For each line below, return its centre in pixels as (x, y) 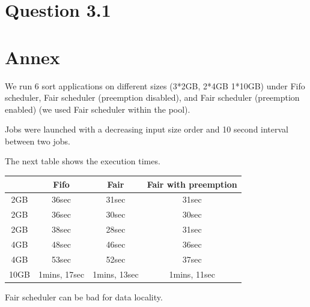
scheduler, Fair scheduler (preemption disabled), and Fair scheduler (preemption (152, 97)
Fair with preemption (192, 184)
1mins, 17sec (61, 274)
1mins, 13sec (116, 274)
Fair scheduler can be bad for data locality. (84, 297)
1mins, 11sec (192, 274)
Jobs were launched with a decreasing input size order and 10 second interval (147, 129)
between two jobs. (38, 141)
